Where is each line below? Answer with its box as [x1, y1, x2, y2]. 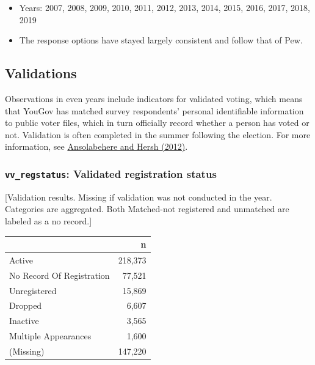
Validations [5, 64, 77, 83]
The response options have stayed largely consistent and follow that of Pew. [19, 34, 303, 46]
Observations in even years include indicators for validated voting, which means [5, 92, 303, 105]
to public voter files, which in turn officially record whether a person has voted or [5, 116, 310, 129]
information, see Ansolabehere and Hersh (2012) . [5, 140, 188, 153]
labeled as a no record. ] [5, 214, 92, 227]
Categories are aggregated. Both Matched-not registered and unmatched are [5, 202, 289, 215]
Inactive [9, 314, 39, 327]
